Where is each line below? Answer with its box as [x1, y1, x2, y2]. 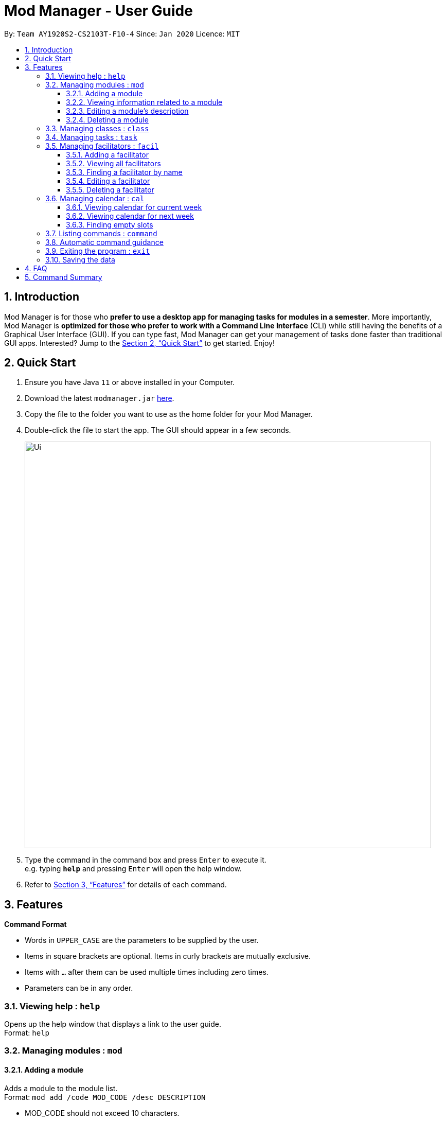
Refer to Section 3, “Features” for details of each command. [25, 880, 227, 889]
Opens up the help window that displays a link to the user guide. [4, 1020, 222, 1029]
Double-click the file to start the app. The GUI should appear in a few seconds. [25, 426, 291, 435]
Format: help [4, 1028, 49, 1038]
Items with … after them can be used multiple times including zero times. [25, 968, 269, 977]
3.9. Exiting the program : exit [45, 246, 150, 255]
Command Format [4, 920, 67, 929]
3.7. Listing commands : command [45, 229, 157, 238]
